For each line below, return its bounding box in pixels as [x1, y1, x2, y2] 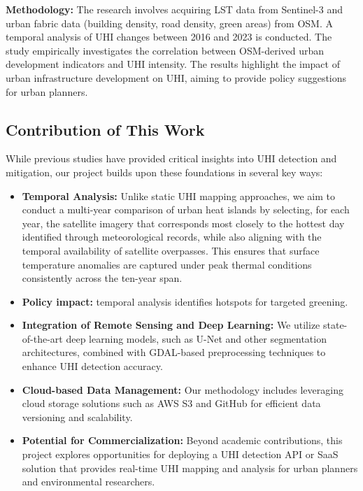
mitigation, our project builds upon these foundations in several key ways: [6, 164, 323, 179]
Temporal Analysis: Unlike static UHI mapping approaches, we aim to [22, 188, 336, 203]
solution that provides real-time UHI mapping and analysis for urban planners [22, 460, 358, 475]
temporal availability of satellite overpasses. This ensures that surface [22, 243, 320, 257]
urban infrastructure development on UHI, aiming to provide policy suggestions [6, 70, 347, 85]
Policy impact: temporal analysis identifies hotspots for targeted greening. [22, 294, 348, 308]
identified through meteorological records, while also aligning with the [22, 229, 322, 244]
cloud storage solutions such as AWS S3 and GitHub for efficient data [22, 396, 321, 411]
